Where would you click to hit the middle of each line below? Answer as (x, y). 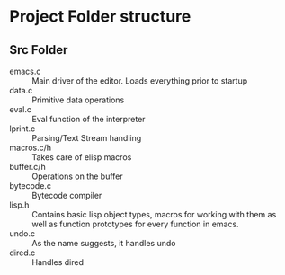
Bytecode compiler (67, 195)
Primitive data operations (78, 100)
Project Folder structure (100, 17)
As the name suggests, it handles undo (104, 243)
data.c (21, 90)
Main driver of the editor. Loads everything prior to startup (140, 81)
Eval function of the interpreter (89, 119)
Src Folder (39, 50)
